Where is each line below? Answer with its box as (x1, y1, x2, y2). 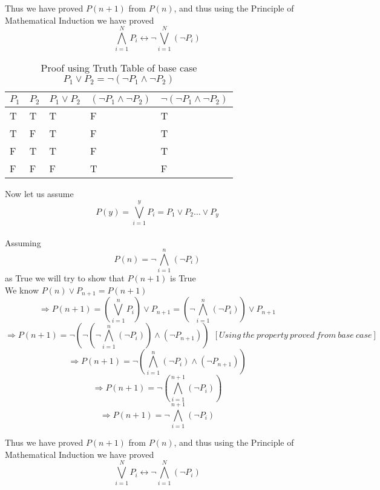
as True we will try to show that (5, 272, 125, 284)
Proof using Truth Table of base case (41, 61, 197, 75)
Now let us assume (5, 187, 74, 200)
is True (170, 272, 196, 284)
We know (5, 283, 39, 296)
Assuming (5, 236, 41, 249)
